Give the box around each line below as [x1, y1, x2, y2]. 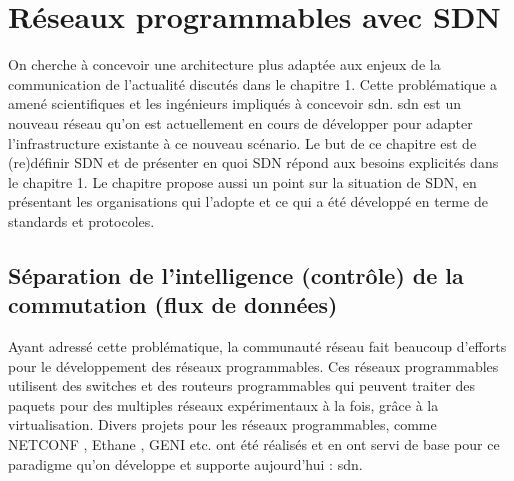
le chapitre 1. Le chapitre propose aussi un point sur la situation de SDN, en [8, 171, 477, 192]
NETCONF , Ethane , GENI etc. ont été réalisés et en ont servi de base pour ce [8, 434, 500, 455]
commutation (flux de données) [8, 289, 338, 320]
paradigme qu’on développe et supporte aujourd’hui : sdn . [8, 453, 363, 474]
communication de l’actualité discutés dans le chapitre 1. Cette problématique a [8, 73, 498, 94]
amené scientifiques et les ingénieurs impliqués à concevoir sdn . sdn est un [8, 93, 461, 114]
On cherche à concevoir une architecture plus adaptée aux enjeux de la [8, 54, 441, 75]
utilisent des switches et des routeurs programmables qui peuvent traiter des [8, 375, 476, 396]
